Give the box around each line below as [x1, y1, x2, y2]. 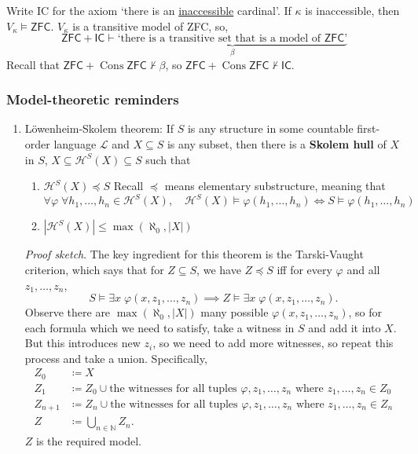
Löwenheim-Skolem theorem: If [24, 120, 174, 137]
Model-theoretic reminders [6, 90, 179, 109]
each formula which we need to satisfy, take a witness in [24, 319, 295, 335]
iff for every [277, 261, 332, 277]
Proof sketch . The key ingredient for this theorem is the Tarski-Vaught [24, 246, 364, 262]
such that [145, 151, 191, 167]
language [53, 136, 97, 152]
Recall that [6, 56, 60, 72]
